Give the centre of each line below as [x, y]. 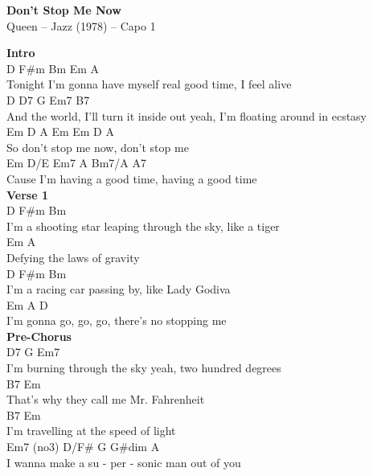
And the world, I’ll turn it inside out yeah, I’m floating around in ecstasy [186, 115]
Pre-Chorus [39, 336]
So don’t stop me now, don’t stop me [98, 147]
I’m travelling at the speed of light [91, 431]
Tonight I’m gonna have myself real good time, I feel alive [149, 84]
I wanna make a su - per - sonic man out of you [124, 462]
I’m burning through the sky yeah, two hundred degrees [144, 368]
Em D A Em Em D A [60, 131]
